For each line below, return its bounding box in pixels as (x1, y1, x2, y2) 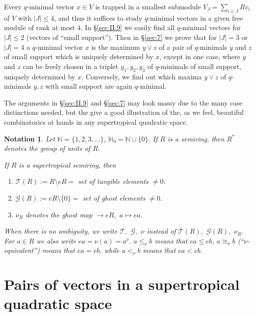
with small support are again (45, 81, 132, 91)
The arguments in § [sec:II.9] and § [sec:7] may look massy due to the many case (4, 97, 243, 107)
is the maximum (91, 41, 140, 52)
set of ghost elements (82, 192, 145, 203)
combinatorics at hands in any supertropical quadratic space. (4, 116, 188, 127)
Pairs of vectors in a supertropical (4, 274, 240, 294)
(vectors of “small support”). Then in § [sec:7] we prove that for (26, 32, 217, 42)
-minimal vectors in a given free (148, 12, 243, 23)
